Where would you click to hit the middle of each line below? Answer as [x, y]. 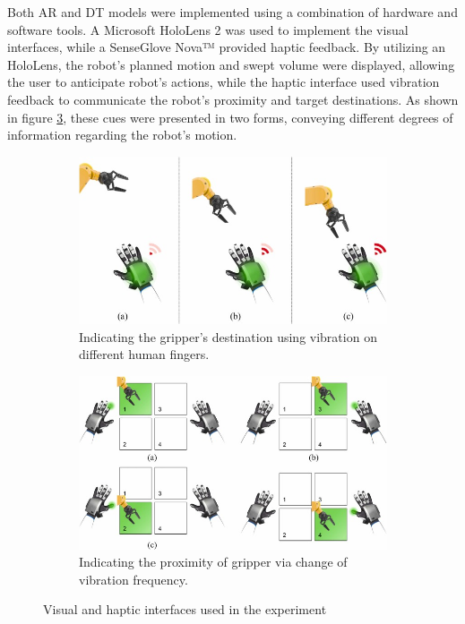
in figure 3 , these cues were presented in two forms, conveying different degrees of [230, 117]
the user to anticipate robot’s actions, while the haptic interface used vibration [224, 82]
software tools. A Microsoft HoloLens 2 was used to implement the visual [208, 29]
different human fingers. [144, 354]
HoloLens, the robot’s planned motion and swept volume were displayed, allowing [231, 64]
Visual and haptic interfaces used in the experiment [185, 609]
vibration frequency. [133, 579]
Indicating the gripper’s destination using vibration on [228, 336]
